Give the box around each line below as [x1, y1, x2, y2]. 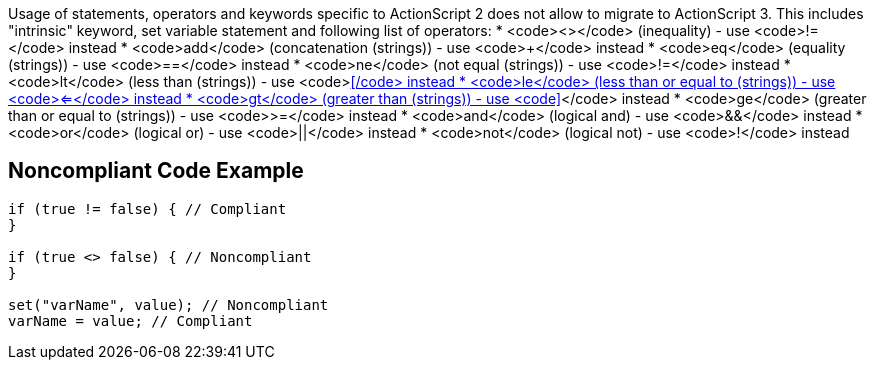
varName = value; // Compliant [8, 312, 253, 329]
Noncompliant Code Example [8, 158, 304, 184]
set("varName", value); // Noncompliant [8, 296, 329, 313]
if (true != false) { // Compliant [8, 200, 287, 217]
